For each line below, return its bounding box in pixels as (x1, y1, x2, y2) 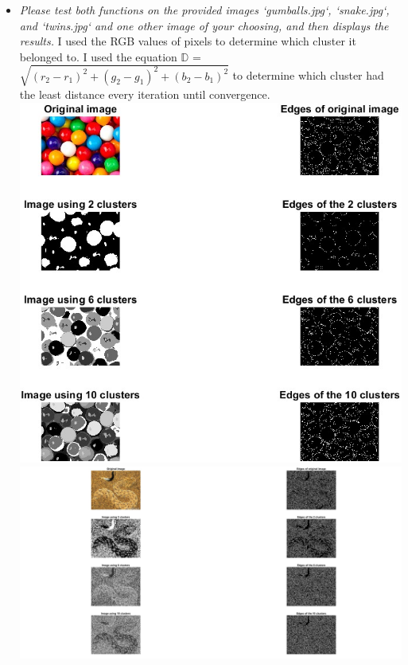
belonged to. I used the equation (19, 48, 177, 65)
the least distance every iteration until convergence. (19, 85, 270, 102)
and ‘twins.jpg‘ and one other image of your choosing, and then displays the (19, 17, 389, 33)
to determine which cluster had (232, 67, 384, 84)
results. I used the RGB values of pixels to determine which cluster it (19, 33, 356, 49)
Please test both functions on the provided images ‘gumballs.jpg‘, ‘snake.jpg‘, (19, 2, 390, 18)
